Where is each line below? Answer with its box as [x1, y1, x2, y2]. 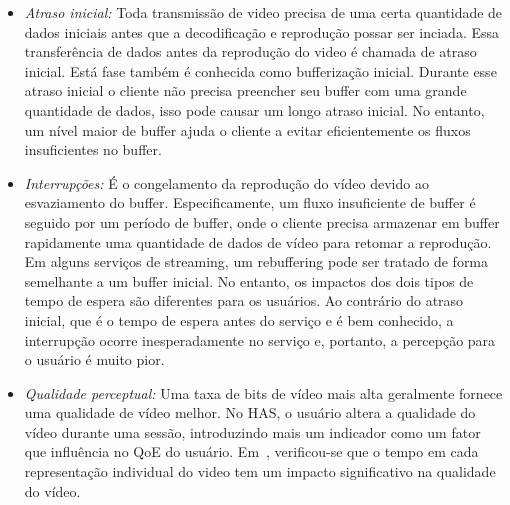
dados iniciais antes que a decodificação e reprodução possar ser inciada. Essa [24, 21, 500, 42]
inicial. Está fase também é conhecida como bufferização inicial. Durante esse [24, 60, 497, 81]
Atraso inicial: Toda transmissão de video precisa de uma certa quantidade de [24, 2, 503, 22]
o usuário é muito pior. [24, 349, 165, 370]
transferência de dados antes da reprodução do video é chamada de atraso [24, 41, 477, 62]
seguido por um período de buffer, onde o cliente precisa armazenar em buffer [24, 211, 500, 232]
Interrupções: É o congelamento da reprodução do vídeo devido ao [24, 172, 429, 193]
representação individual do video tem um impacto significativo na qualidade [24, 461, 496, 482]
